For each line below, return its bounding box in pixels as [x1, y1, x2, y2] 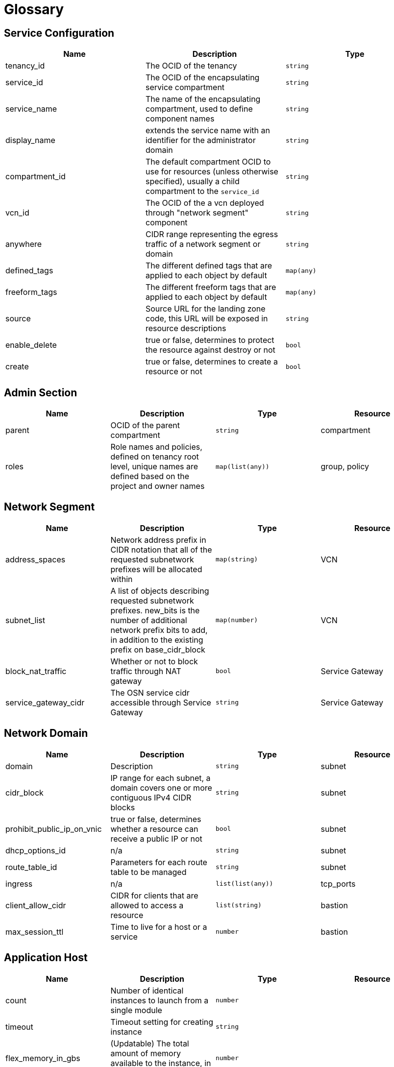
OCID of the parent [110, 420, 180, 431]
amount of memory [110, 1048, 181, 1058]
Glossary [4, 1, 64, 18]
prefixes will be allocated [110, 564, 202, 574]
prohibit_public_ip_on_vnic [5, 824, 102, 834]
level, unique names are [110, 461, 198, 472]
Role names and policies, [110, 442, 202, 452]
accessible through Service [110, 697, 211, 707]
